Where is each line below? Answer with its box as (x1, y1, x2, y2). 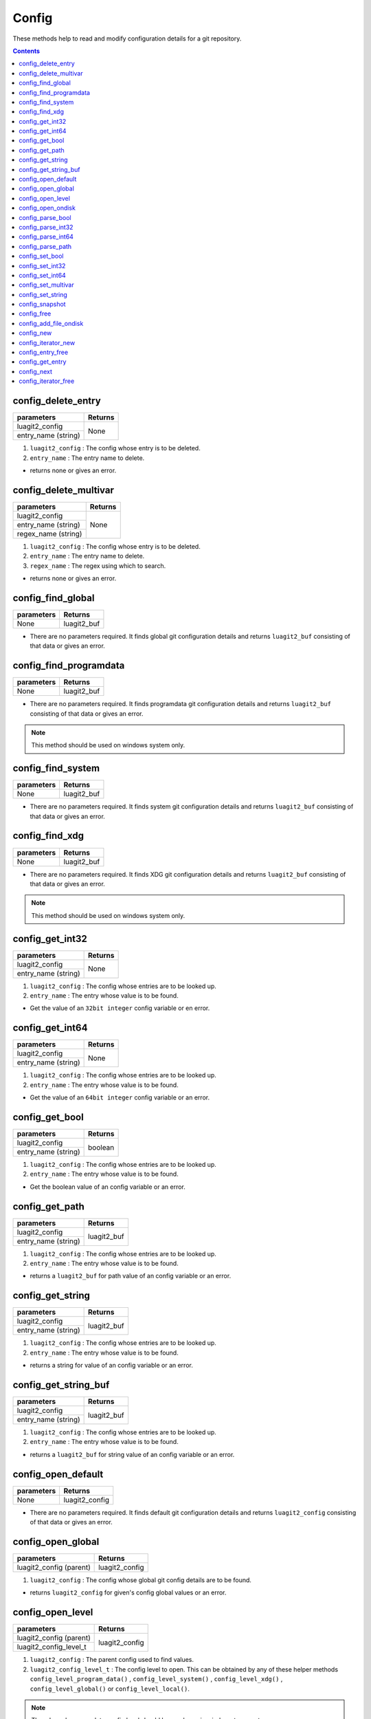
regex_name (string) (16, 529, 82, 538)
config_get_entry (19, 358, 67, 366)
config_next (19, 367, 53, 375)
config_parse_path (19, 242, 72, 250)
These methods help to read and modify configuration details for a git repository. (12, 34, 242, 43)
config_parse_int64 (19, 232, 74, 241)
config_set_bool (19, 252, 64, 261)
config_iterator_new (19, 338, 76, 347)
